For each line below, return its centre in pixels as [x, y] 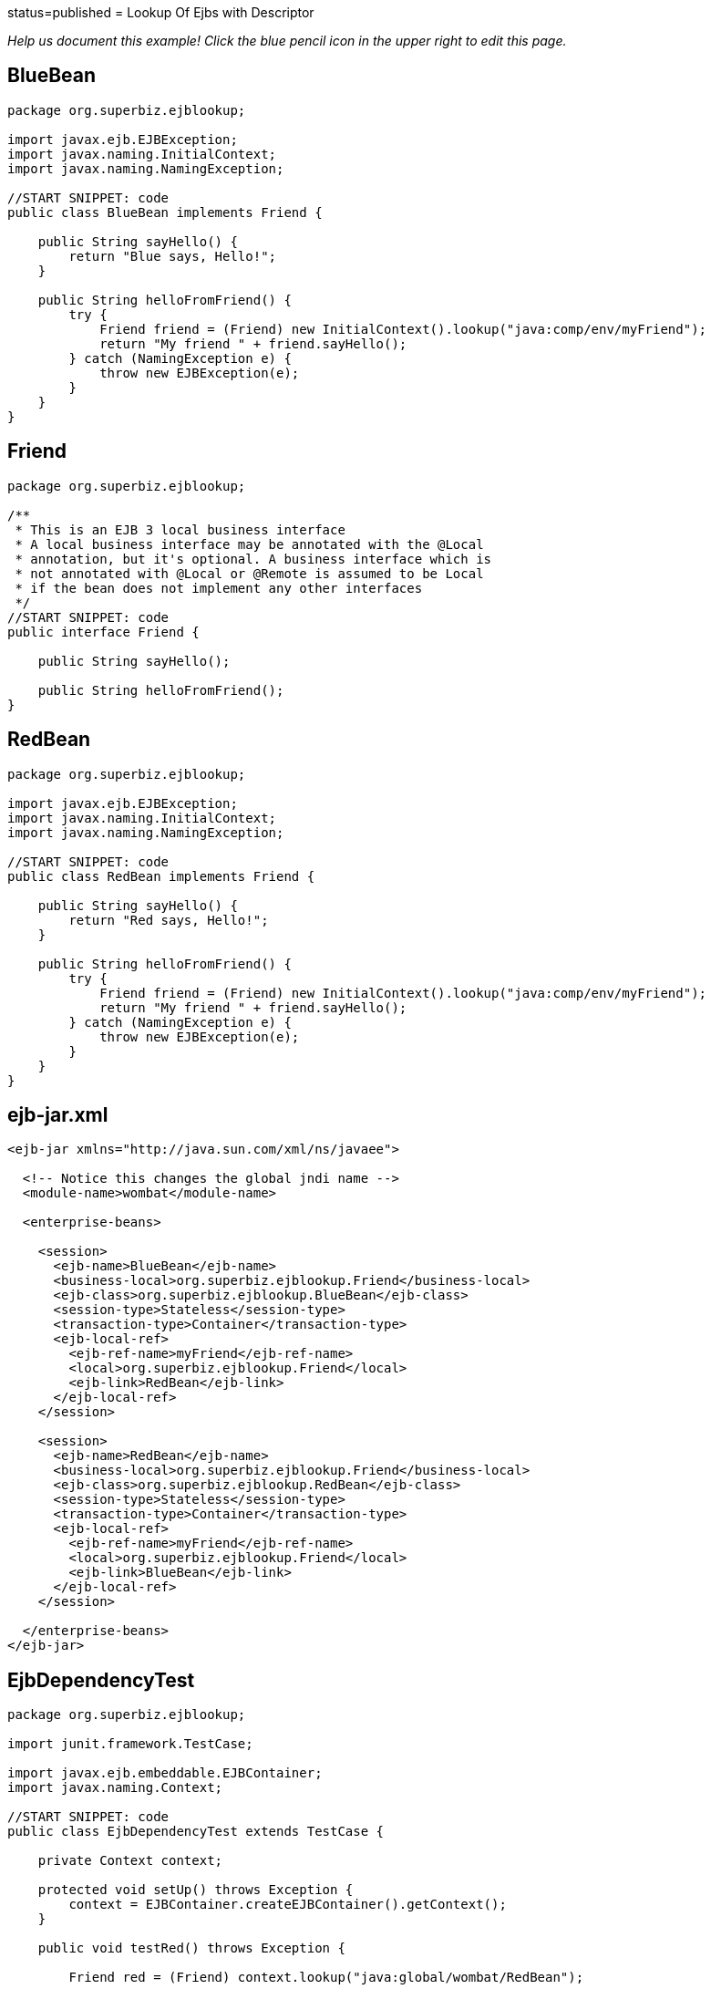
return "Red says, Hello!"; [169, 920]
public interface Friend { [103, 632]
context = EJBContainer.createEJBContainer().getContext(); [288, 1905]
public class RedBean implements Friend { [161, 876]
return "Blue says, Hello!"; [173, 256]
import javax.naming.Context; [115, 1788]
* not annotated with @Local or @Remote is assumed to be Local [249, 573]
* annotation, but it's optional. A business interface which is [253, 559]
